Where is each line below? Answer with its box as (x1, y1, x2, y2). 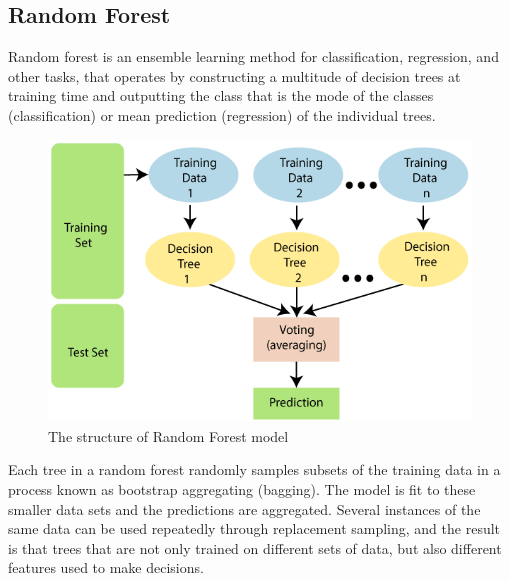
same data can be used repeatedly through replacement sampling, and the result (8, 518, 501, 539)
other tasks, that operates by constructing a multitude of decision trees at (8, 65, 461, 86)
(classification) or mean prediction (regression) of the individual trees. (8, 104, 436, 125)
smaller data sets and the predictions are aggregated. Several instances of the (8, 498, 481, 519)
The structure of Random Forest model (48, 425, 289, 446)
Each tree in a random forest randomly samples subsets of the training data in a (8, 459, 501, 480)
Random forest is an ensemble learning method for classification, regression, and (8, 46, 499, 67)
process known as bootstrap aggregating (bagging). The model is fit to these (8, 479, 476, 500)
